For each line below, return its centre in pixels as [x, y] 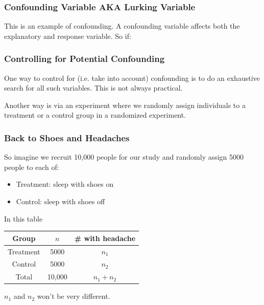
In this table [23, 218]
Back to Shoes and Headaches [67, 137]
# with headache [105, 238]
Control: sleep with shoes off [61, 201]
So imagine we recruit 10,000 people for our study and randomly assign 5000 [124, 157]
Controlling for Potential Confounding [85, 59]
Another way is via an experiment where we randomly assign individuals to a [125, 105]
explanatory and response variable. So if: [68, 36]
